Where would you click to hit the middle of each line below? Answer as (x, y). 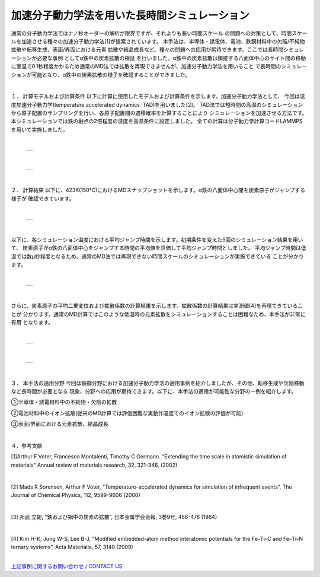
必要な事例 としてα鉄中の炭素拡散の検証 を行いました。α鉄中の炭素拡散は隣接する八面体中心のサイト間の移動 (171, 58)
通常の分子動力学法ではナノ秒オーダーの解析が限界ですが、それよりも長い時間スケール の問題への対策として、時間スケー (159, 33)
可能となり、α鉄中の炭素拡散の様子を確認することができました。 (111, 75)
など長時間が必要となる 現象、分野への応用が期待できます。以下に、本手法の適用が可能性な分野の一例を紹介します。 (154, 391)
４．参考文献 (27, 446)
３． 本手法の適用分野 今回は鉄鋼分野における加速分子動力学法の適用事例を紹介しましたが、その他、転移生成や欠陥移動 (158, 383)
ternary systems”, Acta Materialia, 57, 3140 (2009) (72, 547)
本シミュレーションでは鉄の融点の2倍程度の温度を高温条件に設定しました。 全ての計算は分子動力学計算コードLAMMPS (157, 121)
